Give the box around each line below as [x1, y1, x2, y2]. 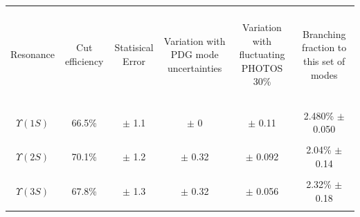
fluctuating [239, 47, 285, 62]
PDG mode [170, 47, 219, 62]
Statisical [114, 40, 154, 55]
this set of [303, 53, 345, 68]
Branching [302, 26, 346, 41]
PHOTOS [241, 60, 283, 75]
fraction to [302, 40, 347, 55]
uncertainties [168, 60, 222, 75]
